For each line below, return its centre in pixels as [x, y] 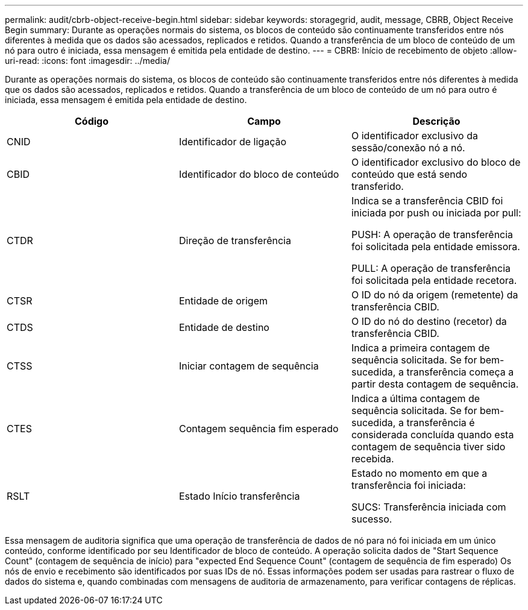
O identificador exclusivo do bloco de [436, 162]
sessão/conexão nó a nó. [408, 148]
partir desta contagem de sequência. [435, 384]
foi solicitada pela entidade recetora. [434, 280]
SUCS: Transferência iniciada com [429, 507]
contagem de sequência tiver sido [428, 447]
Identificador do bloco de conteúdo [259, 174]
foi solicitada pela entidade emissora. [435, 247]
